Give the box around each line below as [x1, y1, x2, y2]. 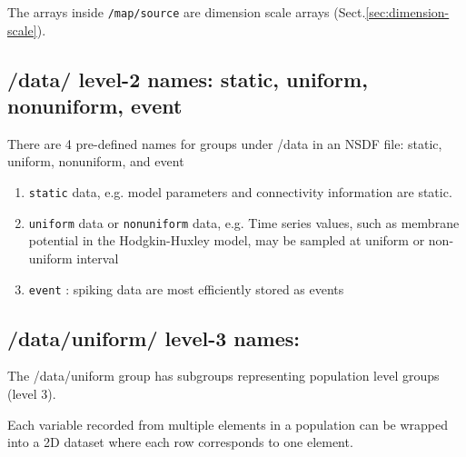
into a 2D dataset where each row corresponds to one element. [7, 432, 353, 452]
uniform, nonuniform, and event [7, 152, 184, 171]
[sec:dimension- [365, 3, 450, 21]
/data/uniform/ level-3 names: [7, 323, 300, 352]
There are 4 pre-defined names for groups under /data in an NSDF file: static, [7, 134, 442, 153]
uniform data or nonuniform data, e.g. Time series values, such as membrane [28, 213, 460, 232]
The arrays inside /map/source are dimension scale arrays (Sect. [7, 3, 366, 21]
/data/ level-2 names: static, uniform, [7, 65, 368, 93]
